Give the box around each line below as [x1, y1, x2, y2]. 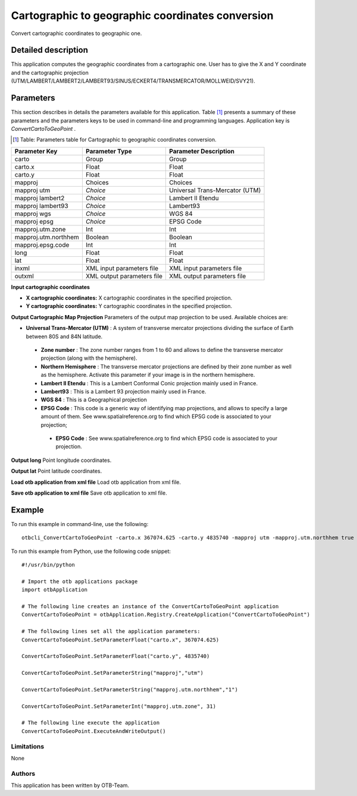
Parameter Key [14, 147, 58, 155]
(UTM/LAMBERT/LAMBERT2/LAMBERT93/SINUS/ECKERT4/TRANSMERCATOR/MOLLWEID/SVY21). [11, 77, 255, 84]
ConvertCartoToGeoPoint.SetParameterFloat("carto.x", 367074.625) [21, 636, 220, 643]
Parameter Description [169, 147, 235, 155]
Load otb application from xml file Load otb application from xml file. [11, 479, 181, 486]
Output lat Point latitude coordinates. [11, 467, 102, 475]
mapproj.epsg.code [14, 241, 70, 249]
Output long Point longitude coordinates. [11, 457, 112, 464]
